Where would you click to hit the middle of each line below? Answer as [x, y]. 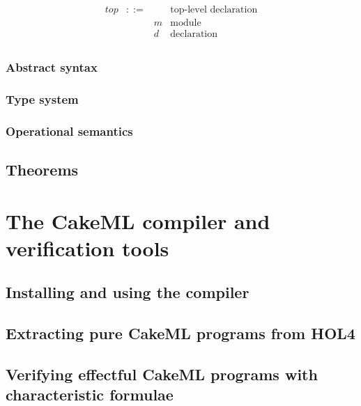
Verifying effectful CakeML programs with [162, 374]
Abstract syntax [52, 67]
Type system [42, 99]
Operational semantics [69, 131]
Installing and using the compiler [128, 292]
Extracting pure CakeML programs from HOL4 [180, 333]
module [186, 23]
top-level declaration [214, 10]
